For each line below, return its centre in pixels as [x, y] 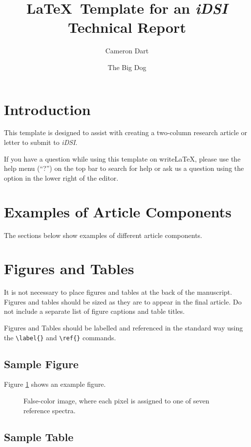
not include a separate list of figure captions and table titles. [94, 311]
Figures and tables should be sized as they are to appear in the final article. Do [123, 301]
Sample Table [39, 436]
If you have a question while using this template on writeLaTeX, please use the [122, 158]
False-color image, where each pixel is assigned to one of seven [116, 401]
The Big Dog [127, 67]
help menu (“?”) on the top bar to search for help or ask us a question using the [124, 168]
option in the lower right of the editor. [61, 177]
